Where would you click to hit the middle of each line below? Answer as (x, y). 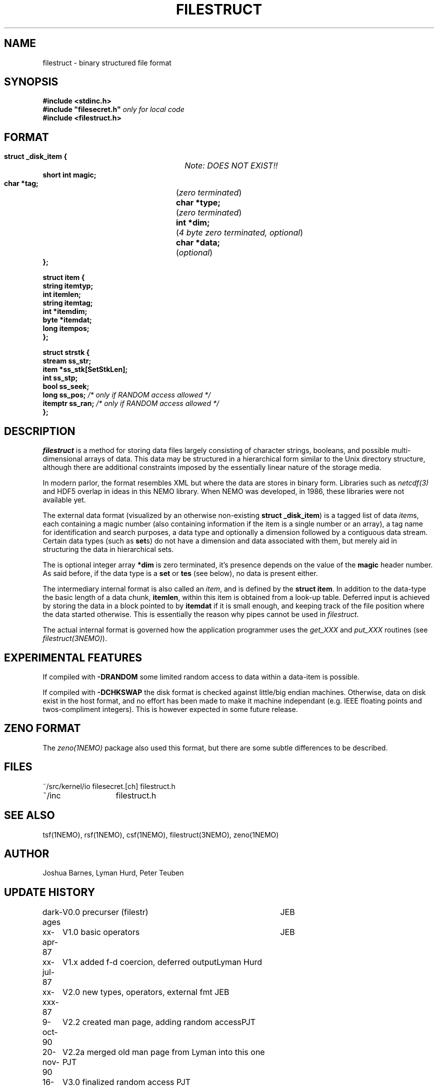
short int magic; (69, 175)
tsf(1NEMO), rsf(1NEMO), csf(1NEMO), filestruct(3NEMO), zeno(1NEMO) (161, 834)
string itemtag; (68, 303)
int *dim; (193, 223)
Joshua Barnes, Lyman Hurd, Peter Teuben (113, 873)
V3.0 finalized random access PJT (127, 1082)
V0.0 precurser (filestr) (105, 912)
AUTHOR (27, 853)
